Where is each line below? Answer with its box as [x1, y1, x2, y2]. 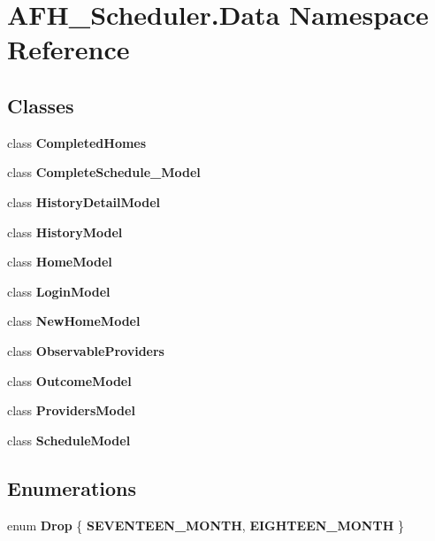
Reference [7, 31, 130, 67]
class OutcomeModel [7, 371, 132, 390]
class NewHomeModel [7, 312, 141, 330]
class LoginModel [7, 282, 111, 300]
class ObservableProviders [7, 341, 164, 359]
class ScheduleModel [7, 430, 131, 449]
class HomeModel [7, 252, 112, 271]
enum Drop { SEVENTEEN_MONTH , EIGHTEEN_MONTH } [7, 515, 404, 534]
